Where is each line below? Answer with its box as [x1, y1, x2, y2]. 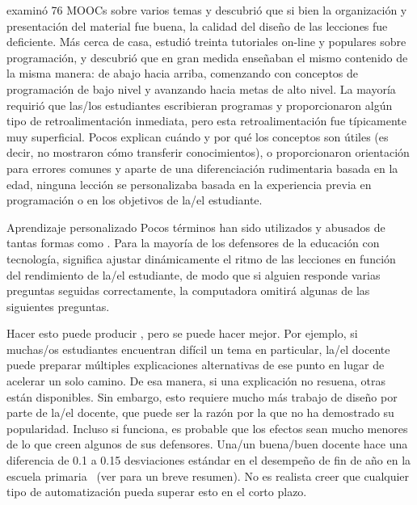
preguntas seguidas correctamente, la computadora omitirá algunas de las [6, 282, 370, 299]
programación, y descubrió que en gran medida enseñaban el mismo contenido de [6, 48, 408, 65]
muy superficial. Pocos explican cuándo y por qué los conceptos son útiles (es [6, 128, 389, 145]
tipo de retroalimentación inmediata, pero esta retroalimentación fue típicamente [6, 112, 406, 129]
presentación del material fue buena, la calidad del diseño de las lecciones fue [6, 17, 388, 34]
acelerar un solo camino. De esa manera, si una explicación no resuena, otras [6, 372, 385, 389]
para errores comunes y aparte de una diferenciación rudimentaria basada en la [6, 159, 398, 176]
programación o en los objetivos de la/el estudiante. [6, 191, 263, 208]
